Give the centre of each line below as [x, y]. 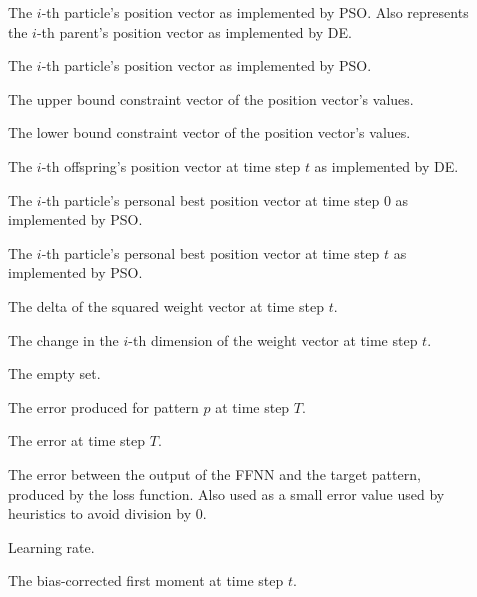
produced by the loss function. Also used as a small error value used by [226, 493]
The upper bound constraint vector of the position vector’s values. [211, 98]
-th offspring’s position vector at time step [171, 165]
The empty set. [54, 373]
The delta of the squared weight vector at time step [166, 305]
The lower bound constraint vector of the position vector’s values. [209, 132]
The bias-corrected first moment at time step [146, 580]
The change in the [63, 339]
